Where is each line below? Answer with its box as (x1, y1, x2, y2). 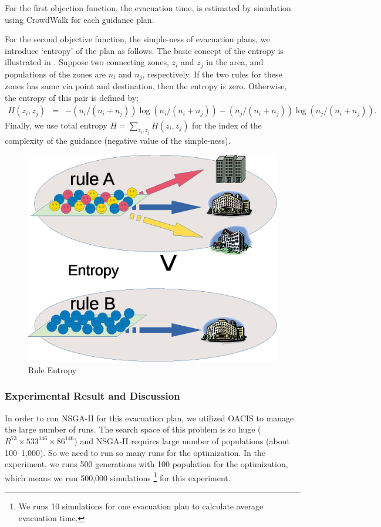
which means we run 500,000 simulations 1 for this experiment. (5, 469, 231, 484)
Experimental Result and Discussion (5, 389, 180, 403)
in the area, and (206, 56, 264, 68)
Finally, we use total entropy (5, 119, 107, 131)
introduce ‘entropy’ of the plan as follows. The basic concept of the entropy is (5, 44, 284, 56)
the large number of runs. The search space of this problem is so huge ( (5, 423, 261, 435)
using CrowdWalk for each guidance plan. (5, 13, 154, 25)
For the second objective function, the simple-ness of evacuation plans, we (5, 33, 270, 45)
